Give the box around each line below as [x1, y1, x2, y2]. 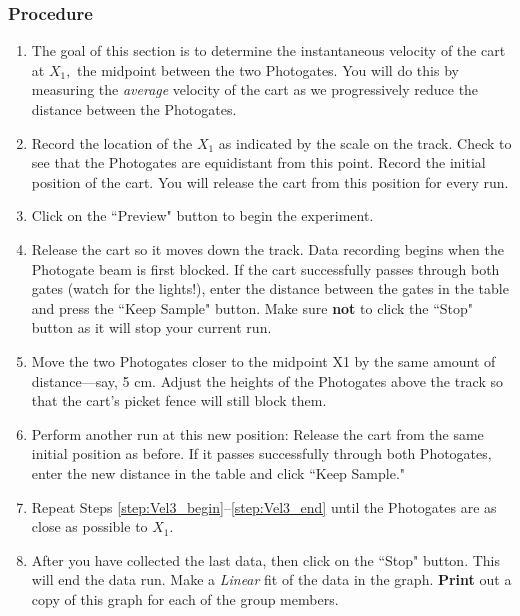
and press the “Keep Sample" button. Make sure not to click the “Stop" [31, 297, 474, 318]
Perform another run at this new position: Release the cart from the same [31, 423, 484, 444]
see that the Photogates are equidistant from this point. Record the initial [31, 152, 486, 173]
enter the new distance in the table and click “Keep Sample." [31, 462, 406, 483]
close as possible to [31, 516, 148, 537]
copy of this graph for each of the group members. [31, 588, 339, 609]
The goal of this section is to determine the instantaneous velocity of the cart [31, 40, 506, 61]
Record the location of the [31, 132, 193, 153]
